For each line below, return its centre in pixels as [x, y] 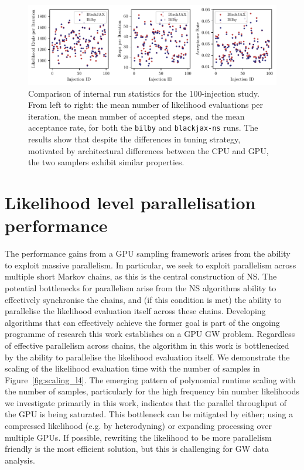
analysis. [20, 460]
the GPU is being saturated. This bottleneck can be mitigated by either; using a [149, 414]
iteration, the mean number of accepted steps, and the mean [136, 116]
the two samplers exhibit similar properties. [106, 162]
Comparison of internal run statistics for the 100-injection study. [144, 93]
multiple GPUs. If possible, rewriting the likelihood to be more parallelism [138, 437]
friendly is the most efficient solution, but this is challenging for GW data [137, 449]
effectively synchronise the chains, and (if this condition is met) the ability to [143, 299]
